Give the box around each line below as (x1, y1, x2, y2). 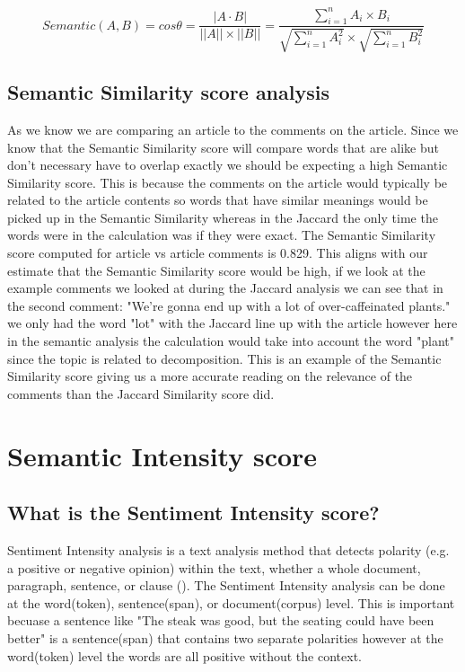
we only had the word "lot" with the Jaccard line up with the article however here (7, 314, 458, 332)
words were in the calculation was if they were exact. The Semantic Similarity (7, 225, 436, 244)
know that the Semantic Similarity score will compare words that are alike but (7, 137, 439, 156)
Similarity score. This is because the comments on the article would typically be (7, 172, 448, 191)
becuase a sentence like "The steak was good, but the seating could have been (7, 611, 434, 630)
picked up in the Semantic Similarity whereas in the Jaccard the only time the (7, 208, 438, 226)
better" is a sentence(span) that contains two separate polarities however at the (7, 628, 443, 647)
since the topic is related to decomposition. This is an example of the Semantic (7, 349, 442, 367)
